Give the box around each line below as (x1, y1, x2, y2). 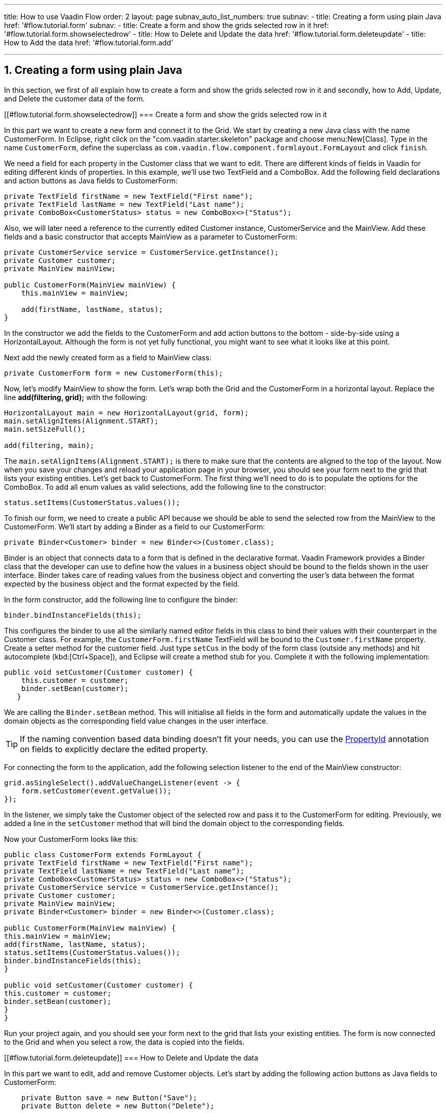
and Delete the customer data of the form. (4, 94, 145, 103)
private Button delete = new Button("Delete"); (21, 1101, 215, 1110)
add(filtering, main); (4, 441, 95, 449)
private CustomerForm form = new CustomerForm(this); (4, 368, 223, 377)
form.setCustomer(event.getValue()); (21, 786, 172, 795)
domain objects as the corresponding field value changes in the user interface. (4, 716, 268, 725)
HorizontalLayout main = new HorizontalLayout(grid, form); (4, 408, 249, 417)
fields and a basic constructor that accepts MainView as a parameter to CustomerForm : (4, 232, 297, 241)
